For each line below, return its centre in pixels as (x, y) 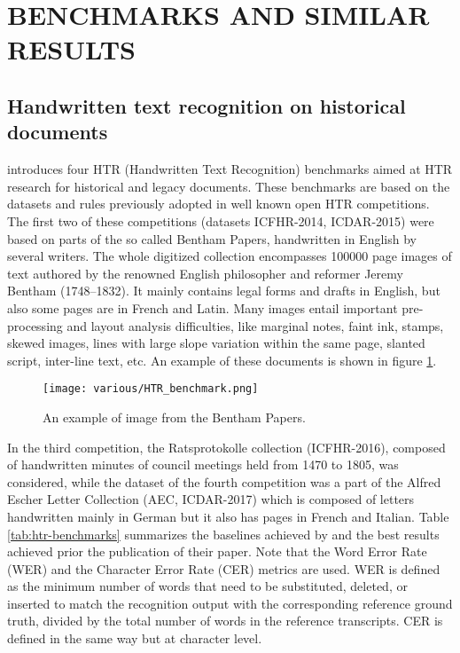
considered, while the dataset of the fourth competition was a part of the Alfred (224, 481)
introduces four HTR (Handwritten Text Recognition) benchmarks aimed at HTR (230, 169)
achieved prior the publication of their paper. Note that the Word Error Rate (217, 551)
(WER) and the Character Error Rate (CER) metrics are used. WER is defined (224, 568)
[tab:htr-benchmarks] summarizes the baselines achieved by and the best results (223, 534)
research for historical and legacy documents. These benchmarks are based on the (229, 186)
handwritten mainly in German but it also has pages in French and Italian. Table (228, 516)
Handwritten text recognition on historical (207, 105)
